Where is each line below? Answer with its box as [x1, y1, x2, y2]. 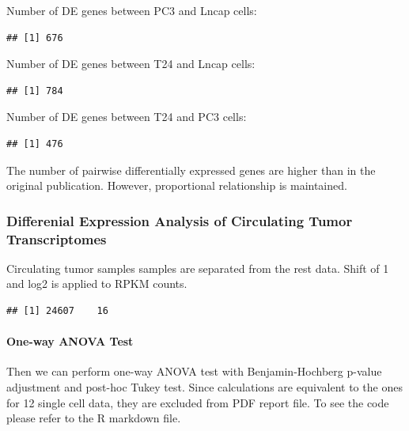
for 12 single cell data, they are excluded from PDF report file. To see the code [6, 394, 389, 410]
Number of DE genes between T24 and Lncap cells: [6, 55, 256, 72]
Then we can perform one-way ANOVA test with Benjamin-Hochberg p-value [6, 363, 382, 380]
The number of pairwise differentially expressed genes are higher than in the [6, 161, 376, 178]
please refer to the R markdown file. [6, 410, 181, 426]
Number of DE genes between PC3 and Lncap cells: [6, 2, 257, 18]
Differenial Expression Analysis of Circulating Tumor [6, 210, 353, 230]
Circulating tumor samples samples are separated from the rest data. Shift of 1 [6, 259, 389, 276]
